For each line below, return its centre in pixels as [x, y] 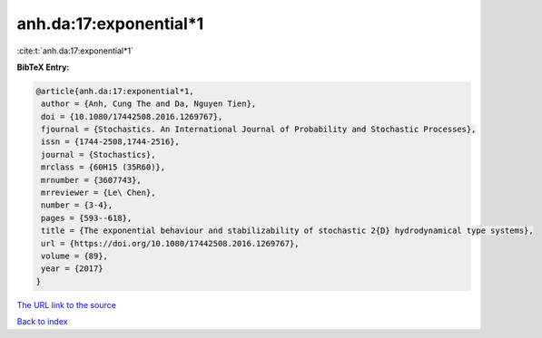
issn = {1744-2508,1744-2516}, [111, 142]
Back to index [42, 322]
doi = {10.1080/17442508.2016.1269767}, [132, 116]
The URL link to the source [67, 304]
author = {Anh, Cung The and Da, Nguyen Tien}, [149, 104]
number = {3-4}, [77, 205]
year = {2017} [72, 269]
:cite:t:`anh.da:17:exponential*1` [75, 51]
